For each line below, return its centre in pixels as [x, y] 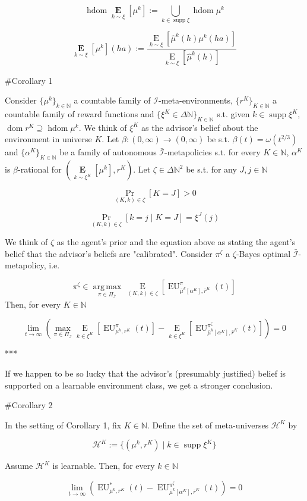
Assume [19, 466]
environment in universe [48, 139]
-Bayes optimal [263, 253]
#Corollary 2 [29, 405]
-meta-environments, [195, 100]
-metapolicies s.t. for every [213, 152]
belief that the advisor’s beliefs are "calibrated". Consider [109, 253]
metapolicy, [26, 265]
